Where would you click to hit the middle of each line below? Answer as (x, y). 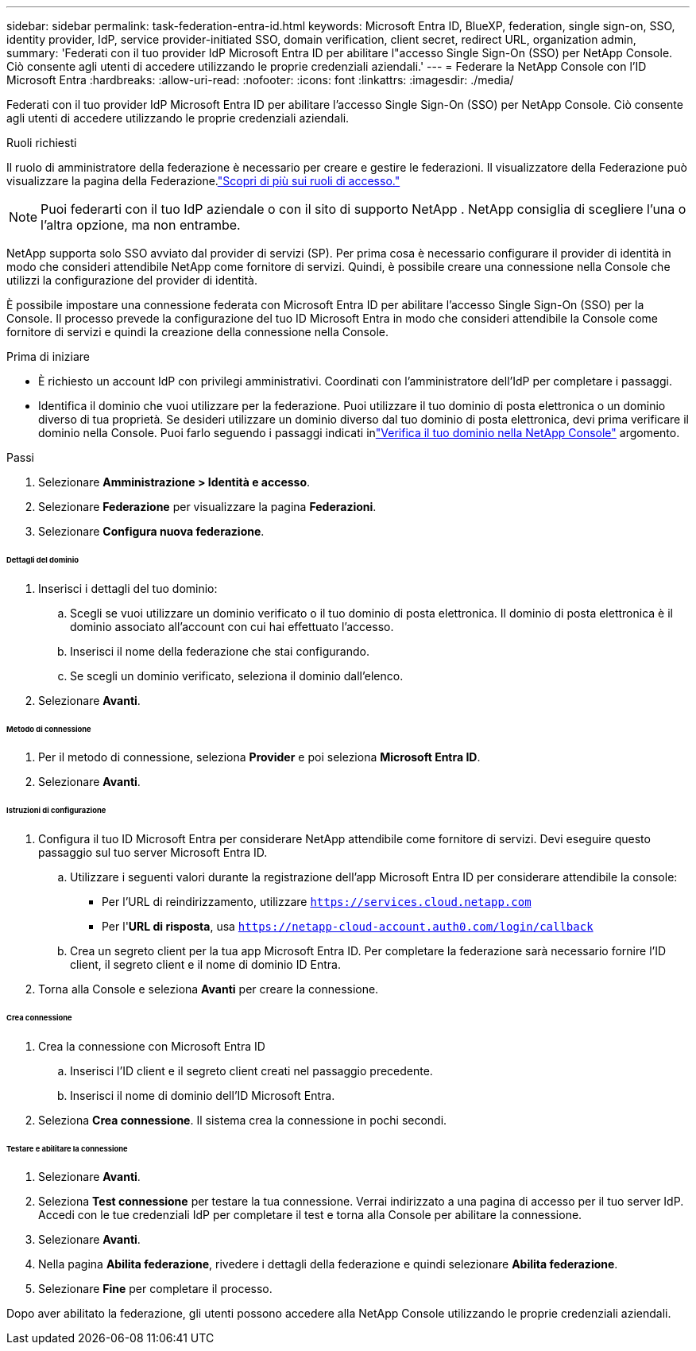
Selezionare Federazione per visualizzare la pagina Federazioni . (207, 507)
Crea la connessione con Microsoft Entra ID (152, 1046)
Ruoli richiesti (42, 143)
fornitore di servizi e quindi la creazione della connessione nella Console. (197, 332)
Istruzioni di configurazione (56, 811)
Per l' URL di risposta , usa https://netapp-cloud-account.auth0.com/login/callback (348, 927)
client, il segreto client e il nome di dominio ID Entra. (205, 965)
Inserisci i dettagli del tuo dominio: (128, 588)
